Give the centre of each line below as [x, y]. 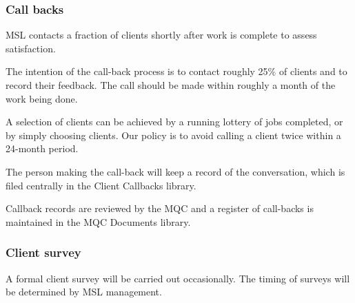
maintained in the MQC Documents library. [98, 221]
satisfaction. [31, 48]
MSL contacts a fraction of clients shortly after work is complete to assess [161, 35]
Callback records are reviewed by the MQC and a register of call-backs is [160, 208]
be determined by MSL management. [84, 292]
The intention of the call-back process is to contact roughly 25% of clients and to [176, 71]
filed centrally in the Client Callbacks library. [101, 185]
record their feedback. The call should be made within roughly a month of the [171, 85]
